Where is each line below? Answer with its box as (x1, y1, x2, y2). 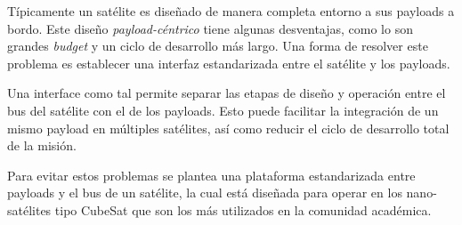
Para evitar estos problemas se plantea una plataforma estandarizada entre (7, 165, 416, 184)
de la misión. (7, 136, 77, 155)
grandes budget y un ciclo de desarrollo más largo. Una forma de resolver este (7, 36, 428, 55)
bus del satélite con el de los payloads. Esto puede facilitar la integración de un (7, 100, 439, 119)
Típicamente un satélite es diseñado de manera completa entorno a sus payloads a (7, 2, 455, 20)
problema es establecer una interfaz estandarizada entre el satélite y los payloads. (7, 53, 450, 72)
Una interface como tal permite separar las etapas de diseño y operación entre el (7, 84, 446, 102)
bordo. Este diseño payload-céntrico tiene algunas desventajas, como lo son (7, 19, 413, 37)
